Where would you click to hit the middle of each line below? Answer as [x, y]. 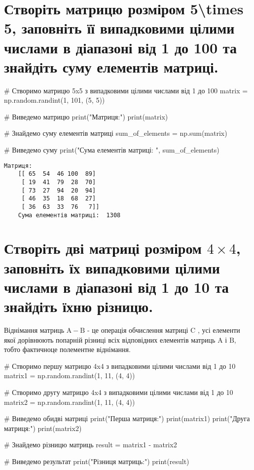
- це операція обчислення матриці [138, 330]
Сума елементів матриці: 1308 [69, 215]
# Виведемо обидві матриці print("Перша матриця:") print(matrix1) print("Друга [127, 418]
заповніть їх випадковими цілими [112, 267]
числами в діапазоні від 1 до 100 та [120, 47]
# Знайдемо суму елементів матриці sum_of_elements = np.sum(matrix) [116, 133]
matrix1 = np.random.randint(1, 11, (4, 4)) [70, 375]
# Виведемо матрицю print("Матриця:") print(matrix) [86, 116]
